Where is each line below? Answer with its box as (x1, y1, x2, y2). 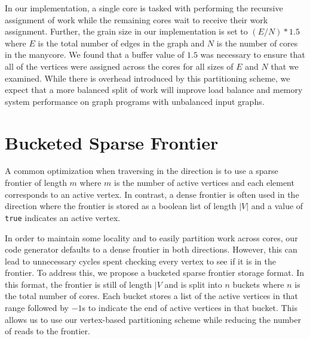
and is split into (164, 278, 222, 290)
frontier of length (5, 176, 67, 189)
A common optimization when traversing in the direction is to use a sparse (5, 164, 278, 177)
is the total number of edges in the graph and (38, 36, 205, 49)
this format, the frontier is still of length (5, 278, 152, 290)
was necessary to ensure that (200, 48, 305, 61)
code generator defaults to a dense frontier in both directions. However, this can (5, 243, 297, 256)
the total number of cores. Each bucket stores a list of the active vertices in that (5, 290, 299, 302)
